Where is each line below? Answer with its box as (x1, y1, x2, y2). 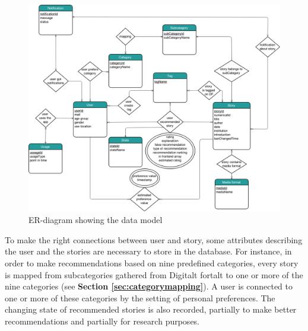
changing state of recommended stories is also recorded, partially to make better (5, 303, 297, 316)
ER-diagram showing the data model (28, 214, 163, 226)
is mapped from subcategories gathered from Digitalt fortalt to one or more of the (5, 268, 303, 281)
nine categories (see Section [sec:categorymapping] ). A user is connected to (5, 280, 293, 292)
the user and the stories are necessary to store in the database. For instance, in (5, 245, 292, 257)
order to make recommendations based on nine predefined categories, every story (5, 257, 299, 269)
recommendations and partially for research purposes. (5, 314, 200, 327)
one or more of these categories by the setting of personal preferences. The (5, 291, 275, 304)
